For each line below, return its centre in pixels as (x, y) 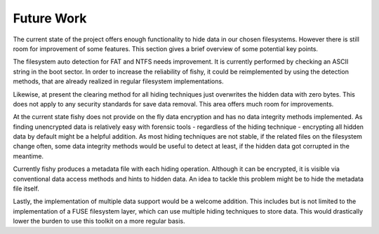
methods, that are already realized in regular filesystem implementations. (118, 81)
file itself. (26, 188)
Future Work (50, 18)
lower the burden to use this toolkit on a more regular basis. (99, 221)
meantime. (28, 156)
